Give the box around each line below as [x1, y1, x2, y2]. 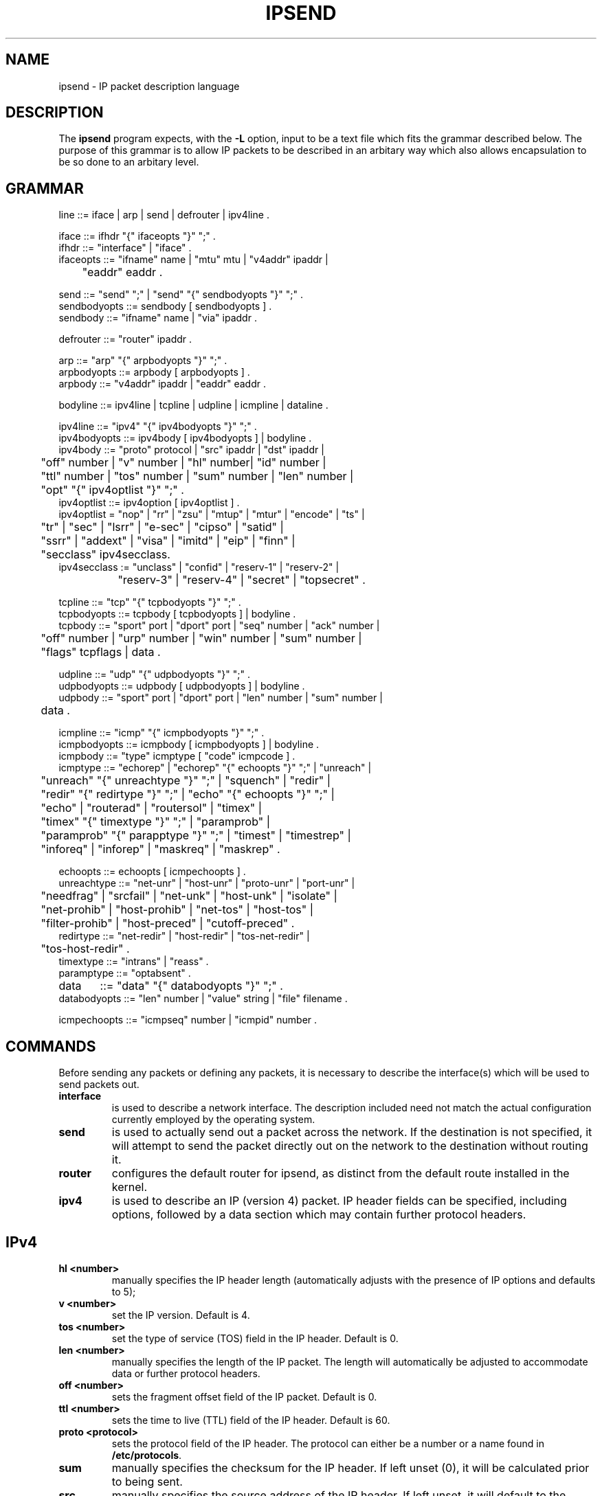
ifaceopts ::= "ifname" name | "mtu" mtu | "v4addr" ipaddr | [58, 253, 328, 266]
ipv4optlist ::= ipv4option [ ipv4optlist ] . [58, 497, 240, 509]
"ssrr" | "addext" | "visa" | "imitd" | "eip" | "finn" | [41, 534, 296, 548]
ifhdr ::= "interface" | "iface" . [58, 242, 192, 254]
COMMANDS [5, 1037, 96, 1055]
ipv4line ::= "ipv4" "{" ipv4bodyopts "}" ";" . [58, 420, 257, 433]
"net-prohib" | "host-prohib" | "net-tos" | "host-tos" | [41, 903, 314, 917]
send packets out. [58, 1078, 140, 1091]
